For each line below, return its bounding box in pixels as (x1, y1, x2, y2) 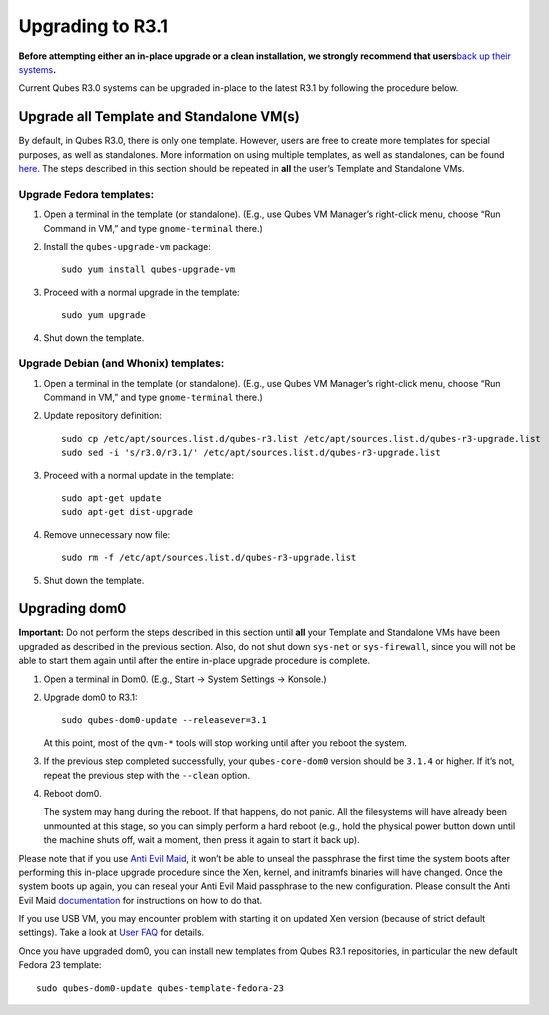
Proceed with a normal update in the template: (43, 469, 234, 481)
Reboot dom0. (43, 787, 102, 799)
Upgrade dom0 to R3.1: (43, 691, 139, 704)
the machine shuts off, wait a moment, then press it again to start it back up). (43, 834, 360, 846)
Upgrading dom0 (18, 600, 127, 617)
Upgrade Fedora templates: (18, 187, 155, 201)
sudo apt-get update (61, 492, 162, 504)
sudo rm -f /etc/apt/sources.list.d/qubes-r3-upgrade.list (61, 552, 357, 564)
